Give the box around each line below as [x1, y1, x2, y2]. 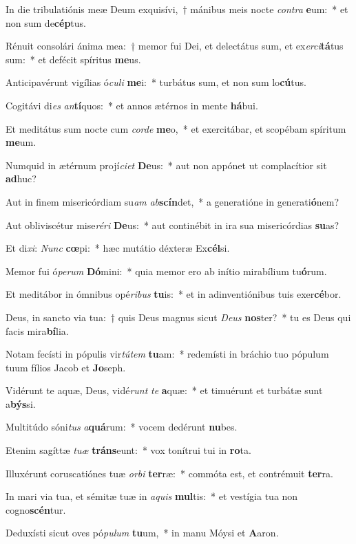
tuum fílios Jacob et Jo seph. [6, 360, 126, 374]
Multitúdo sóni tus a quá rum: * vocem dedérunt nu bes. [6, 420, 238, 434]
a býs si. [6, 396, 36, 411]
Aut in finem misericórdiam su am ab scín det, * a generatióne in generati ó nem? [6, 194, 339, 208]
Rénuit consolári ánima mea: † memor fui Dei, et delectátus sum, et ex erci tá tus [6, 39, 344, 53]
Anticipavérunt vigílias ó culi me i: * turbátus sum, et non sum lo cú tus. [6, 75, 306, 89]
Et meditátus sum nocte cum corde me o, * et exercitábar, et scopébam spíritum [6, 121, 346, 135]
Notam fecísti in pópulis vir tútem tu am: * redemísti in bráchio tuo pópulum [6, 347, 329, 361]
